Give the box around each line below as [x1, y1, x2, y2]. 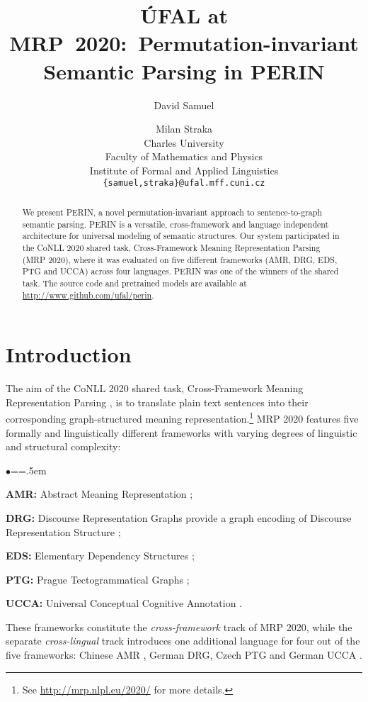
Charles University [144, 135, 224, 150]
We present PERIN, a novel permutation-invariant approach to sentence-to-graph [22, 206, 323, 218]
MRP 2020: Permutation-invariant [9, 28, 359, 57]
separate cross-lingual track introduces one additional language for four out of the [6, 633, 360, 648]
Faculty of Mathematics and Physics [105, 149, 263, 164]
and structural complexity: [6, 439, 121, 454]
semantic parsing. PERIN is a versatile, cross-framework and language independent [22, 218, 329, 230]
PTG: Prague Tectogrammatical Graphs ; [6, 572, 190, 586]
